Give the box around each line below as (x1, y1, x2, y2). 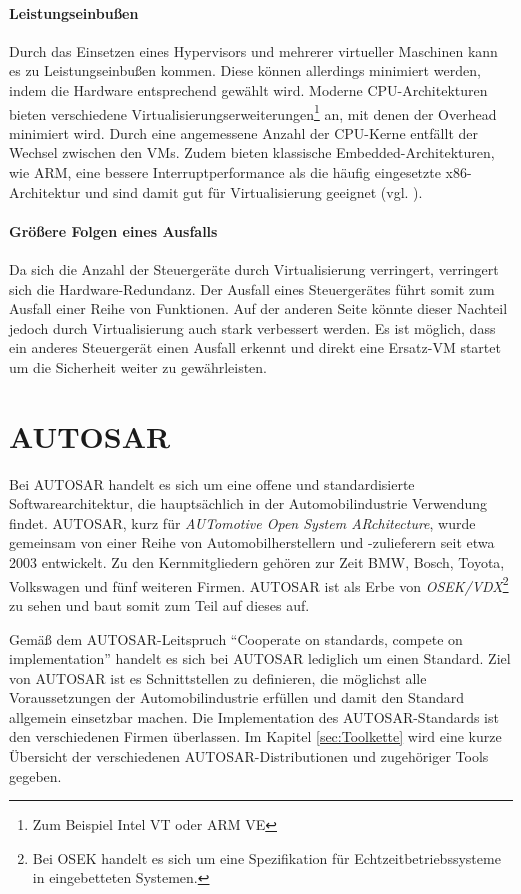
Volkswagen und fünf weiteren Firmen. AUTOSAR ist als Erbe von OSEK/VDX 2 (9, 572, 509, 596)
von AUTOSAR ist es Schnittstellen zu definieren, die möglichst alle (9, 667, 427, 688)
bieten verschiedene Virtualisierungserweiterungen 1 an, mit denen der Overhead (9, 100, 497, 124)
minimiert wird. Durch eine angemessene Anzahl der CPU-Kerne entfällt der (9, 122, 478, 143)
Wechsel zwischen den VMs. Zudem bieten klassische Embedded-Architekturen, (9, 142, 495, 163)
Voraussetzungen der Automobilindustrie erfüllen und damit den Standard (9, 687, 465, 708)
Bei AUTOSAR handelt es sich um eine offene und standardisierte (9, 473, 415, 494)
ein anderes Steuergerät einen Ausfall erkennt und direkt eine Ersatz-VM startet (9, 337, 501, 358)
